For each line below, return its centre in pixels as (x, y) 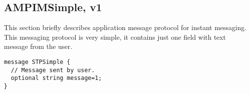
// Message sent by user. (53, 70)
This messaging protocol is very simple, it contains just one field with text (115, 37)
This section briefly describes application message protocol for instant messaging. (125, 27)
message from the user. (38, 46)
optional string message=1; (56, 78)
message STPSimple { (37, 62)
